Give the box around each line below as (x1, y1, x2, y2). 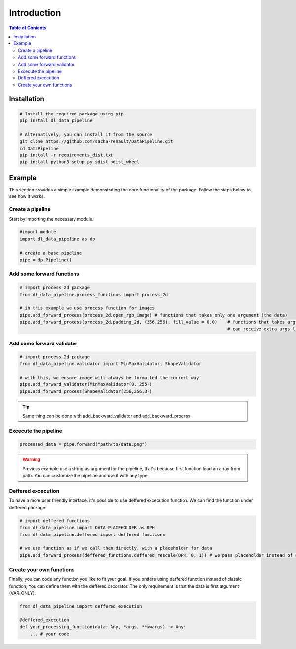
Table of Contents (9, 25, 47, 31)
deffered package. (9, 504, 47, 510)
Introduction (9, 7, 61, 18)
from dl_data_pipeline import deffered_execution (19, 604, 142, 609)
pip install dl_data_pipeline (19, 118, 93, 123)
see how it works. (9, 193, 45, 199)
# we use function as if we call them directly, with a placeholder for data (19, 545, 212, 551)
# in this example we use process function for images (19, 305, 155, 311)
